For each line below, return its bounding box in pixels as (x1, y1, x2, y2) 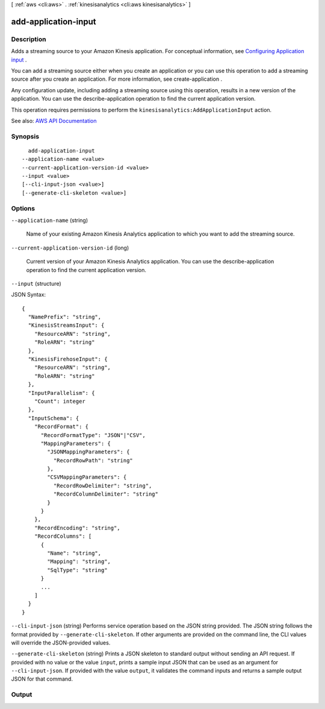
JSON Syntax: (11, 291, 46, 298)
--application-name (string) (11, 216, 88, 224)
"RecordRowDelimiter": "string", (53, 482, 152, 489)
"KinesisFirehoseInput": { (28, 356, 108, 363)
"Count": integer (34, 398, 85, 405)
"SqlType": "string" (47, 567, 108, 573)
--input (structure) (11, 280, 61, 287)
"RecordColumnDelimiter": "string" (53, 491, 159, 497)
